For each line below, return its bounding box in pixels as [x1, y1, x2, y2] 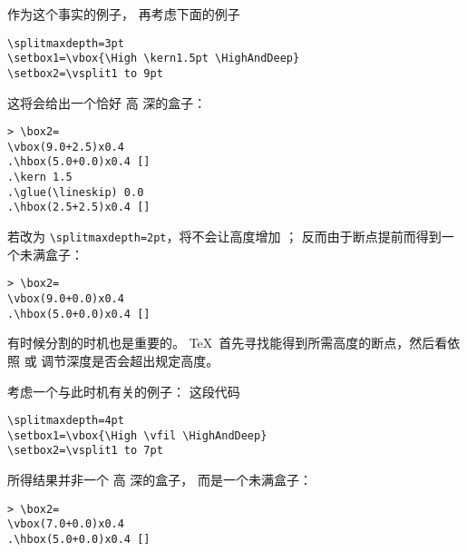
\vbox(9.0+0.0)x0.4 [7, 292, 124, 305]
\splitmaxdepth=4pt [7, 414, 124, 428]
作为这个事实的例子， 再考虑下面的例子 [7, 5, 240, 23]
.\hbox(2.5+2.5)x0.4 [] [7, 201, 151, 214]
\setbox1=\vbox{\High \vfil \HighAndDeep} [7, 429, 268, 442]
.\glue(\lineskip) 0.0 [7, 185, 144, 199]
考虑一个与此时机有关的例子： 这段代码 [7, 381, 240, 400]
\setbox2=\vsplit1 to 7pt [7, 444, 163, 458]
